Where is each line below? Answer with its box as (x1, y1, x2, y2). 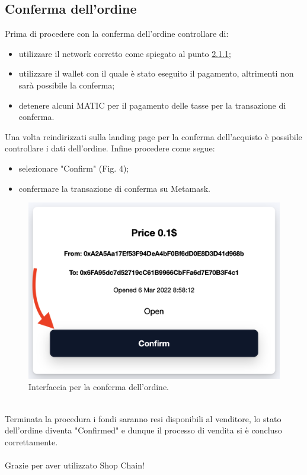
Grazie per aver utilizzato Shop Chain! (5, 459, 145, 471)
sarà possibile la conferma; (18, 78, 115, 91)
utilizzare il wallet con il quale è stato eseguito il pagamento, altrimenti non (18, 67, 294, 80)
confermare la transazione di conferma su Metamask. (18, 182, 210, 194)
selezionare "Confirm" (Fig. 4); (18, 161, 129, 174)
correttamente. (5, 435, 58, 448)
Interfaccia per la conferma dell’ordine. (28, 381, 170, 393)
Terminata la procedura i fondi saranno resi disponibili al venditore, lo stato (5, 412, 282, 425)
